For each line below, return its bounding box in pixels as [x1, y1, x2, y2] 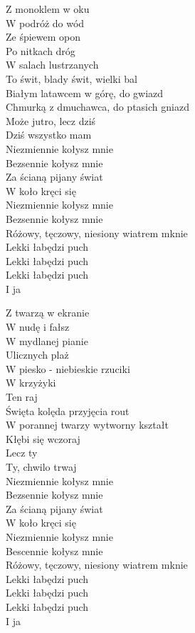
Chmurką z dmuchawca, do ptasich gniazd [6, 99, 189, 114]
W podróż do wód [6, 15, 85, 30]
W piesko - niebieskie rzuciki [6, 361, 130, 376]
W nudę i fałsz [6, 319, 70, 334]
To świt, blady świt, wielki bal [6, 71, 137, 86]
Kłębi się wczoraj [6, 431, 80, 446]
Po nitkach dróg [6, 43, 75, 58]
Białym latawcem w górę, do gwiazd [6, 85, 164, 100]
